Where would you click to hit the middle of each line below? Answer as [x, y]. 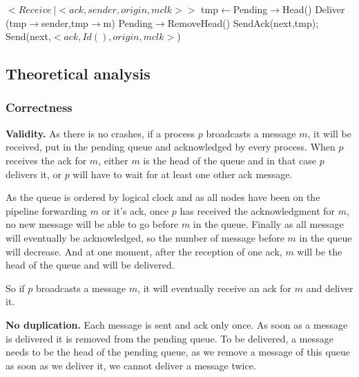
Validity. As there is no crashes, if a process [100, 133]
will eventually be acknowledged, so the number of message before [145, 237]
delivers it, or [34, 174]
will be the [320, 251]
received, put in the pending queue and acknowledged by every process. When [171, 147]
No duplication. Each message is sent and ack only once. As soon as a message [177, 324]
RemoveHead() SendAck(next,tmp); [243, 22]
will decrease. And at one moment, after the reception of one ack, [144, 251]
